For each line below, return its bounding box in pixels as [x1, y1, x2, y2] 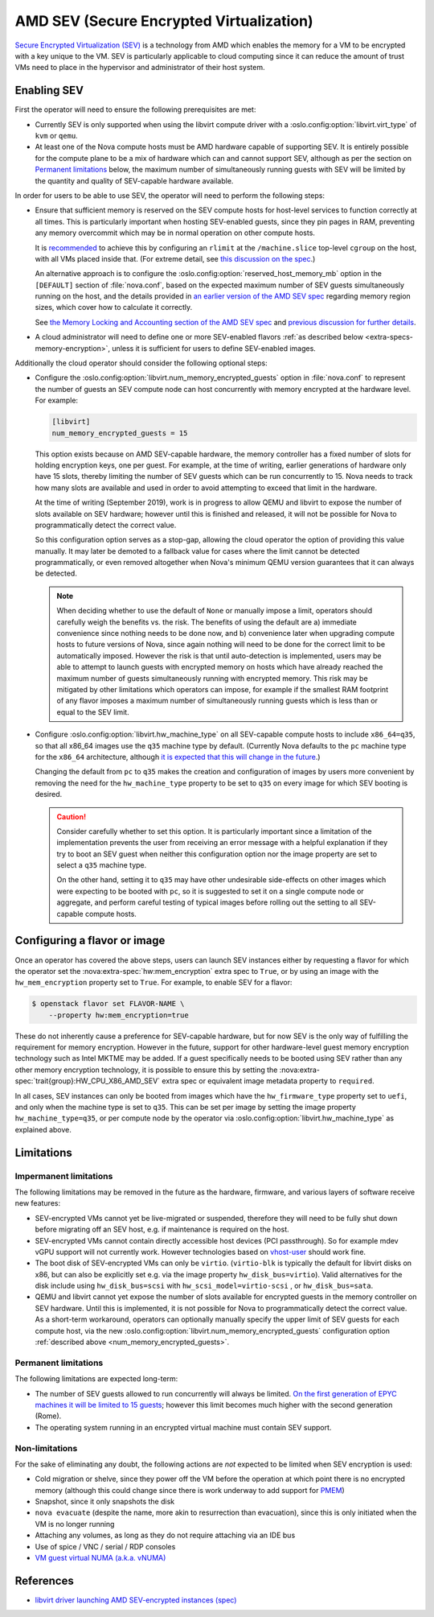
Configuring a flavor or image [14, 934, 166, 947]
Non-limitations [14, 1442, 78, 1454]
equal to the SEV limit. [56, 707, 129, 716]
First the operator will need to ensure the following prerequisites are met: [14, 105, 256, 114]
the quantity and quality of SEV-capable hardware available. [35, 175, 234, 185]
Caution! [56, 811, 87, 821]
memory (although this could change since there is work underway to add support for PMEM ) [35, 1485, 345, 1495]
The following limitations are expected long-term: [14, 1374, 178, 1384]
